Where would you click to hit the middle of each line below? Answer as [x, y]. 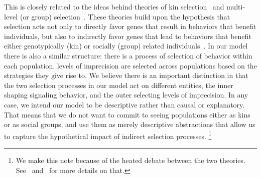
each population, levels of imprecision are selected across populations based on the [130, 65]
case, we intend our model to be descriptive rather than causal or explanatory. [124, 104]
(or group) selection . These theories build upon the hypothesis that [125, 16]
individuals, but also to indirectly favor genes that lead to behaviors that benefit [128, 36]
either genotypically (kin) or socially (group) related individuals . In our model [126, 46]
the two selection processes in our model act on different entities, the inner [119, 85]
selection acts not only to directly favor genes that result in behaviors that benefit [130, 26]
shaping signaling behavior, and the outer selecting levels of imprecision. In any [126, 95]
